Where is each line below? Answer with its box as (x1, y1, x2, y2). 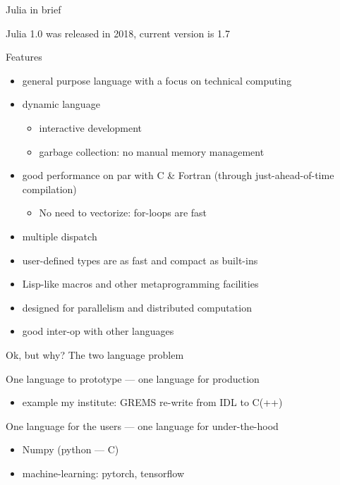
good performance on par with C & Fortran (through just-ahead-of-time (22, 168, 334, 183)
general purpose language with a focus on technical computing (22, 73, 292, 87)
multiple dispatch (22, 228, 97, 243)
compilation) (22, 181, 77, 196)
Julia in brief (6, 2, 61, 16)
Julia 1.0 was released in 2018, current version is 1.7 (6, 25, 230, 40)
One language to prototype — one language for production (6, 371, 260, 386)
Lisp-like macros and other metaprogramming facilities (22, 276, 259, 291)
